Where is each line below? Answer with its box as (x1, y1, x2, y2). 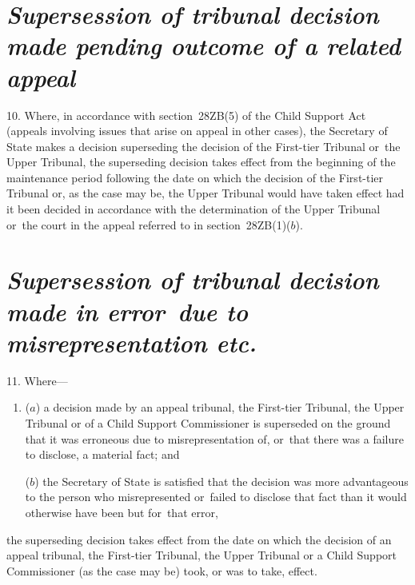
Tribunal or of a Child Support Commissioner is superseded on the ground (25, 414, 391, 431)
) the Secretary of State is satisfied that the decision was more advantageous (34, 472, 409, 489)
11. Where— (6, 372, 68, 388)
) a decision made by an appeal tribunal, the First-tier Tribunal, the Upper (35, 399, 405, 416)
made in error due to (6, 294, 249, 328)
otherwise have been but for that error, (25, 503, 218, 520)
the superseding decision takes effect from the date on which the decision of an (6, 531, 392, 547)
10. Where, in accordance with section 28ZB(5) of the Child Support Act (6, 106, 366, 123)
